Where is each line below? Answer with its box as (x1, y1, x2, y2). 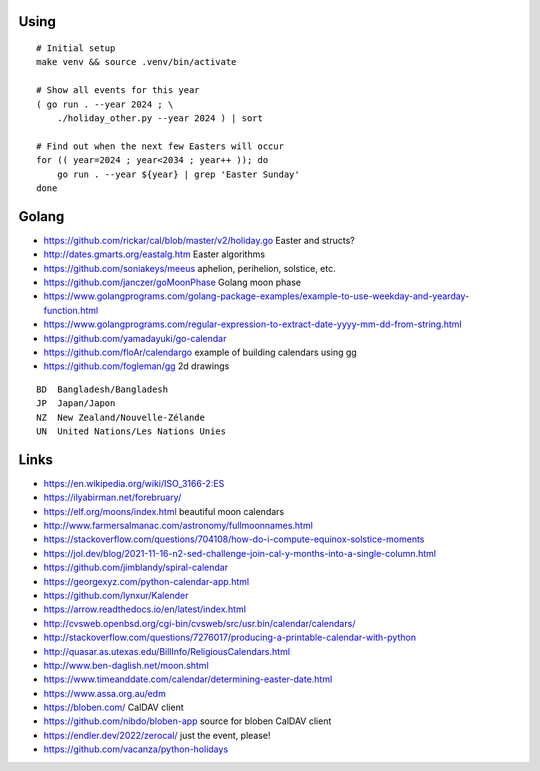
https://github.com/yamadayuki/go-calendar (43, 332, 227, 344)
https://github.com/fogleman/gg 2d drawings (43, 360, 230, 372)
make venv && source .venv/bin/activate (36, 56, 237, 68)
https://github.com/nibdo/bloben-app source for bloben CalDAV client (43, 715, 332, 727)
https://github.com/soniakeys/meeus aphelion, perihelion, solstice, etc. (43, 262, 337, 274)
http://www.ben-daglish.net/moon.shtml (43, 659, 209, 671)
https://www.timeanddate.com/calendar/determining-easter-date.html (43, 673, 333, 685)
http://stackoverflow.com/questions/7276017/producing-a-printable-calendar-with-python (43, 631, 417, 644)
